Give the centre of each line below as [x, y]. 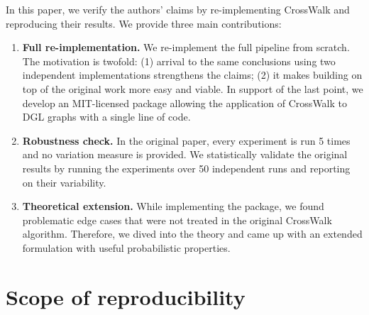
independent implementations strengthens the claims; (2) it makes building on [192, 75]
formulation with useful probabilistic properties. [126, 247]
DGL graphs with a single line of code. [106, 117]
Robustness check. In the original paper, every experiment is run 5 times [186, 140]
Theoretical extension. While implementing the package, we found [173, 206]
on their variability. [64, 182]
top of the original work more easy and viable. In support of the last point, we [193, 88]
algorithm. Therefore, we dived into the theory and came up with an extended [192, 234]
